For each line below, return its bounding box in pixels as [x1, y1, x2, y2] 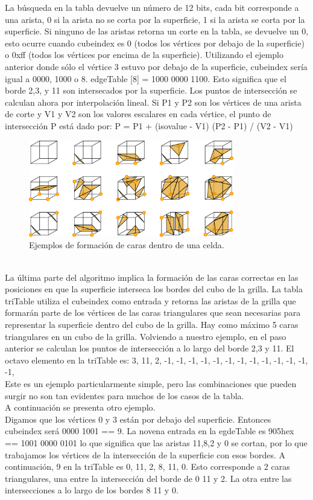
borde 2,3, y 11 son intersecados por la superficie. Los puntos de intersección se [5, 84, 297, 97]
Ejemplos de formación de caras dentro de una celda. [29, 239, 224, 251]
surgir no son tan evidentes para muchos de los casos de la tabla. [5, 389, 244, 402]
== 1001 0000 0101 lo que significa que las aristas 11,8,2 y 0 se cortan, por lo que [5, 436, 308, 449]
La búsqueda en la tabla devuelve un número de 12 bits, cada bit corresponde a [5, 1, 299, 13]
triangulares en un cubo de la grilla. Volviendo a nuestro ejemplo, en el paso [5, 330, 286, 342]
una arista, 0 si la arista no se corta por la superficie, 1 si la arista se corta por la [5, 13, 305, 25]
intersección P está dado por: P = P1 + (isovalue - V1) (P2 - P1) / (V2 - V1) [5, 119, 293, 132]
